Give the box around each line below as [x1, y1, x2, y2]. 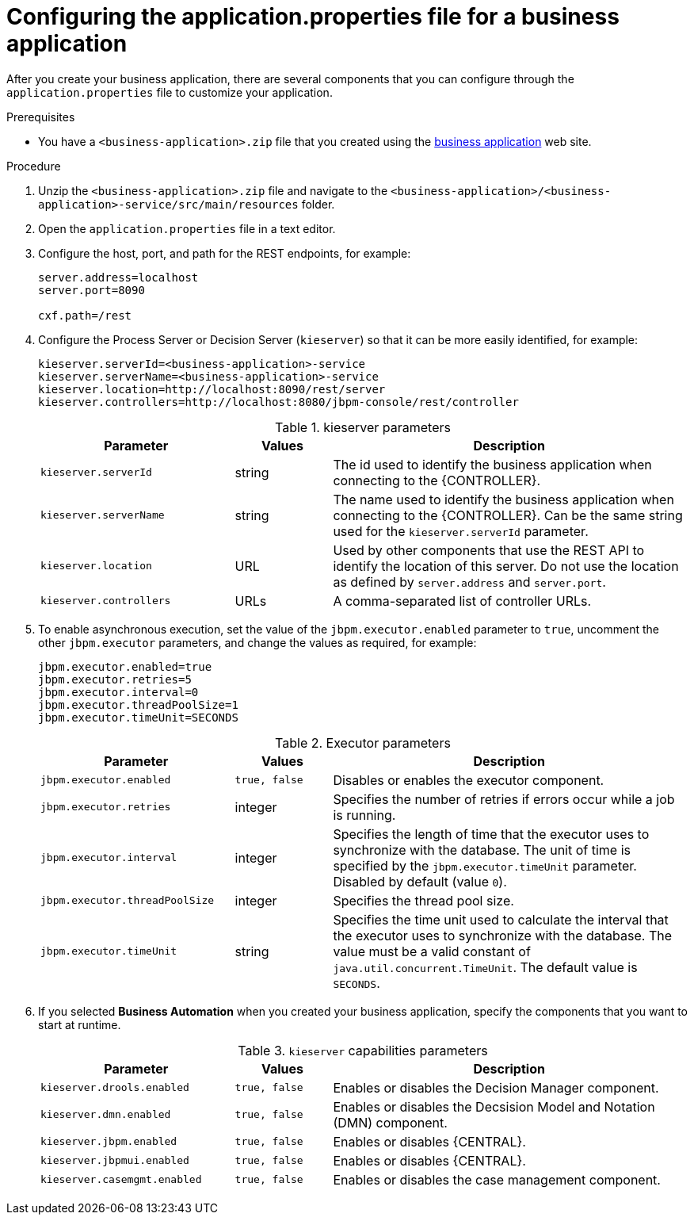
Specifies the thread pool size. [333, 892, 514, 909]
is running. [333, 806, 396, 823]
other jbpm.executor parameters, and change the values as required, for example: [38, 635, 477, 649]
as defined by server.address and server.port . [333, 573, 606, 590]
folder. [301, 197, 335, 211]
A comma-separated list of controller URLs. [333, 592, 592, 609]
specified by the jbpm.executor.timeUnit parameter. [333, 857, 637, 874]
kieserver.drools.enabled [40, 1081, 189, 1094]
